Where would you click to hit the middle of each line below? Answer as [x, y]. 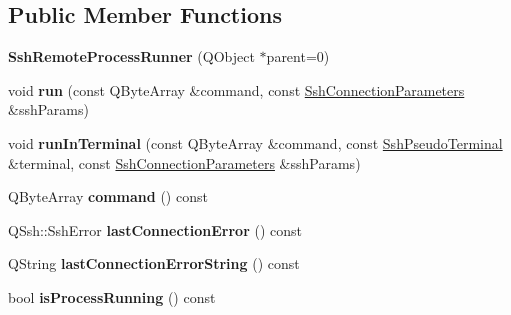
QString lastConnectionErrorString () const [154, 263]
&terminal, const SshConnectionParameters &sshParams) [184, 162]
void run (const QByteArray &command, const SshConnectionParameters [236, 89]
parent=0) [298, 56]
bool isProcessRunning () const [112, 296]
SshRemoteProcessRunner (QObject [131, 56]
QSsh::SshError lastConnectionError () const [155, 229]
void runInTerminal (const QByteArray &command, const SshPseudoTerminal [255, 142]
